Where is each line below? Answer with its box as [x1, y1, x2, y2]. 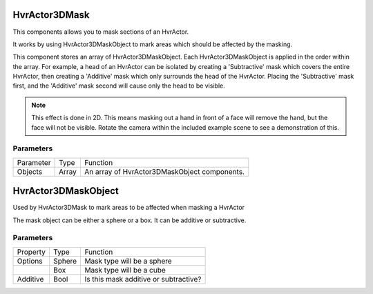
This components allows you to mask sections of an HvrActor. [12, 28, 189, 36]
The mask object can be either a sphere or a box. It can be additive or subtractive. [12, 216, 247, 224]
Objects [17, 166, 43, 176]
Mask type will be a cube [84, 265, 166, 275]
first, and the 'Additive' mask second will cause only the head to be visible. [12, 81, 225, 90]
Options [17, 256, 43, 266]
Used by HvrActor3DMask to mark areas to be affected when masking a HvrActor [12, 204, 245, 212]
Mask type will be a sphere [84, 256, 172, 266]
